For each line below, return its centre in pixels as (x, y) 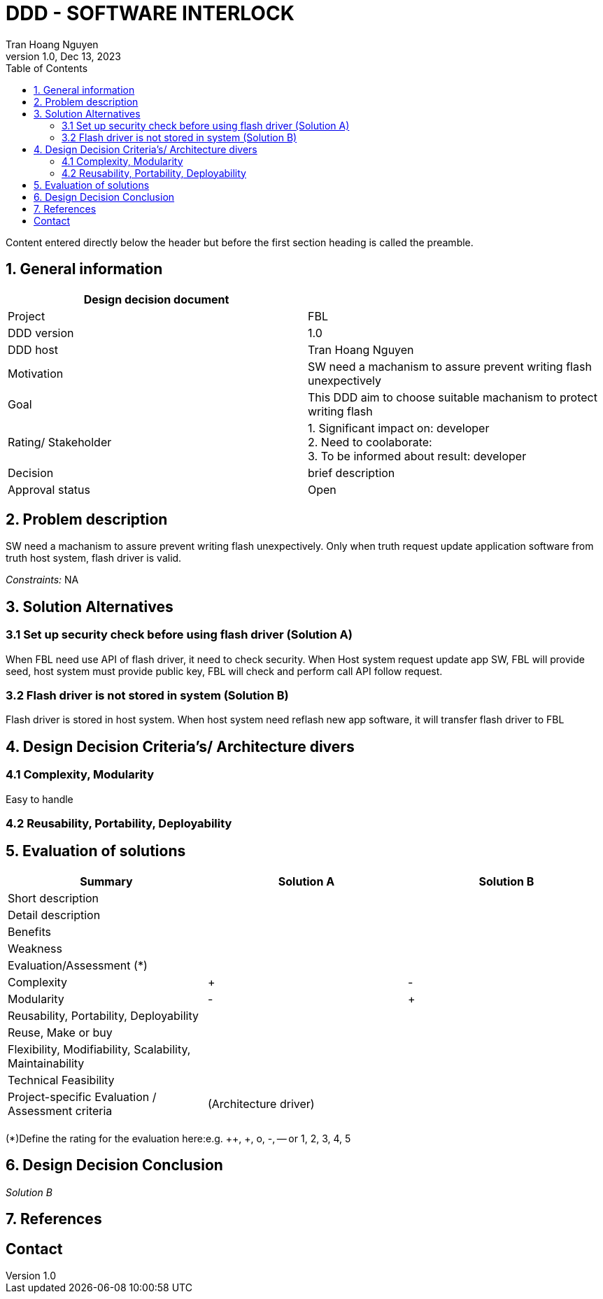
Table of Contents (47, 68)
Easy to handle (40, 799)
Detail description (54, 915)
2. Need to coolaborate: (370, 442)
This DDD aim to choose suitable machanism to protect (453, 397)
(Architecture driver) (261, 1103)
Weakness (35, 948)
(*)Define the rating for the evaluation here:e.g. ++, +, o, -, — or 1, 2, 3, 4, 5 (178, 1138)
